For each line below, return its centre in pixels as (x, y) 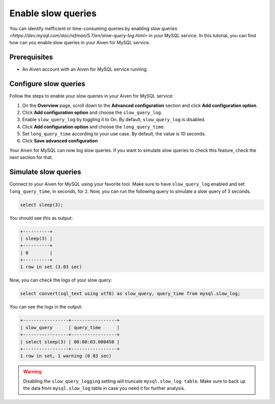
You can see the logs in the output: (46, 307)
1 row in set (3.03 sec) (51, 267)
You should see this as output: (41, 218)
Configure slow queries (47, 84)
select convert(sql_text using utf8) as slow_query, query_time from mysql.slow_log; (130, 294)
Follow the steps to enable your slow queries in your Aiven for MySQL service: (91, 96)
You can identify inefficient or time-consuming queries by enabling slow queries (93, 28)
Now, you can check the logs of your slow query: (61, 280)
